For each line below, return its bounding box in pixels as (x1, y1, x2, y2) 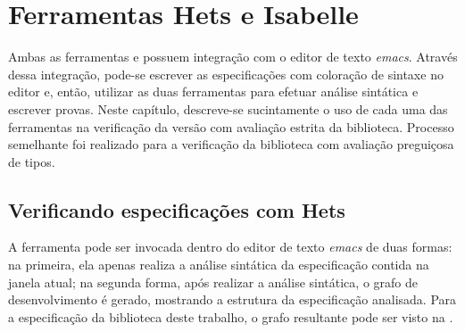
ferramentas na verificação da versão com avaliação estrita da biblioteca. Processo (8, 117, 454, 136)
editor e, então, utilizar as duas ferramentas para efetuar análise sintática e (8, 82, 419, 101)
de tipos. (8, 152, 55, 170)
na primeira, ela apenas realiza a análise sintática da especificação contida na (8, 255, 429, 274)
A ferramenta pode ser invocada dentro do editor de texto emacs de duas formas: (8, 237, 453, 256)
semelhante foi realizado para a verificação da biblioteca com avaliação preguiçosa (8, 135, 454, 154)
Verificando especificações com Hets (8, 195, 345, 223)
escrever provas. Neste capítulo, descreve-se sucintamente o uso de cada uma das (8, 99, 448, 118)
